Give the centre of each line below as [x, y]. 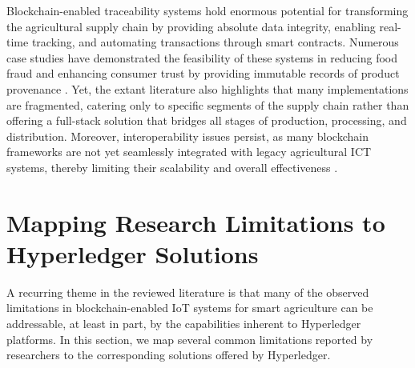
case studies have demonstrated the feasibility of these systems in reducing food [202, 57]
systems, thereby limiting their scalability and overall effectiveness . [172, 167]
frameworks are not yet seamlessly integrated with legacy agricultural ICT [189, 152]
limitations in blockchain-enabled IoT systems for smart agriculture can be [190, 308]
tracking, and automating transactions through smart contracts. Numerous [215, 42]
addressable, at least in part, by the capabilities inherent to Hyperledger [184, 324]
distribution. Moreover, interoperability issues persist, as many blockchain [187, 136]
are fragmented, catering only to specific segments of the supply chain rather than [208, 104]
